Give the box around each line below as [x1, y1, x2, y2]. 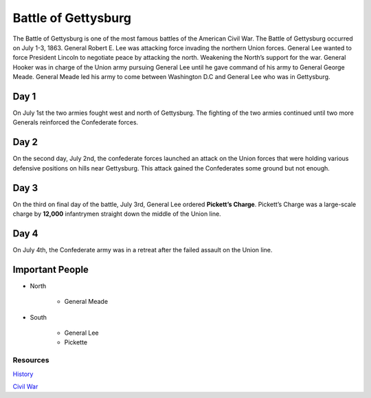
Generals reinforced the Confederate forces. [12, 118, 139, 126]
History [12, 370, 34, 378]
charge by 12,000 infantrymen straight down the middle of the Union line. [12, 210, 221, 218]
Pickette [64, 338, 88, 346]
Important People [12, 263, 89, 275]
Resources [12, 355, 49, 365]
